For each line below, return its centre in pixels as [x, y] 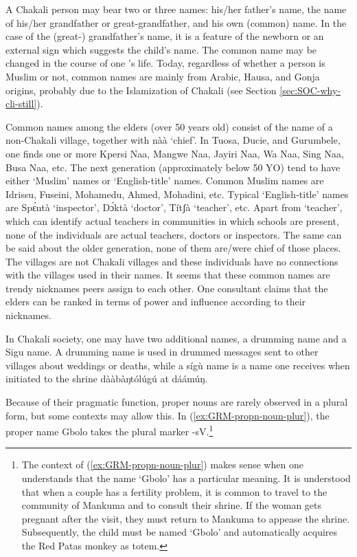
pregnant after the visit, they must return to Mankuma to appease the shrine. [186, 518]
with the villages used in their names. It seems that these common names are [168, 275]
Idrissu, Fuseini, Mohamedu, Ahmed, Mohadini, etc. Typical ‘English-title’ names [177, 194]
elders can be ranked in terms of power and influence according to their [156, 302]
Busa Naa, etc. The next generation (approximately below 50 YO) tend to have [173, 167]
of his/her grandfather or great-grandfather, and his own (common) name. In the [176, 22]
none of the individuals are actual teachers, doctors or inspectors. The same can [174, 234]
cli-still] [21, 103]
